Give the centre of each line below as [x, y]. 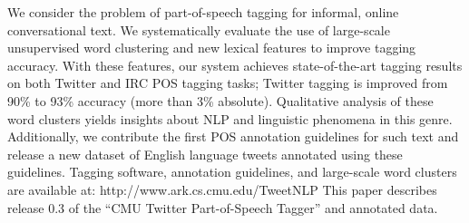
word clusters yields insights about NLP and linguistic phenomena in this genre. [230, 118]
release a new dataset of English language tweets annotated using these [205, 154]
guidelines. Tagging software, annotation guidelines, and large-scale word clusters [232, 172]
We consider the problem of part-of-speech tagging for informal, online [203, 12]
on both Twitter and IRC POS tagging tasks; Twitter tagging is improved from [228, 83]
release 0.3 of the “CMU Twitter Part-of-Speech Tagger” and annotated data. [223, 207]
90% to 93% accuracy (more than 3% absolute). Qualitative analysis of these [220, 100]
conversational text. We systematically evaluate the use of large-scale [199, 29]
